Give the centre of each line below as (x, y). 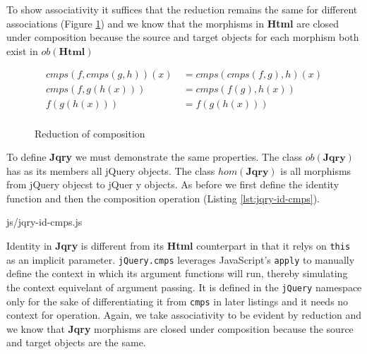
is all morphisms (316, 170)
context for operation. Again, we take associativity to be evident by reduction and (184, 315)
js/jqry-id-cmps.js (44, 222)
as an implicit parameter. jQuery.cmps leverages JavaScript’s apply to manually (181, 259)
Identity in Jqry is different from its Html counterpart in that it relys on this (179, 246)
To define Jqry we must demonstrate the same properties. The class (155, 157)
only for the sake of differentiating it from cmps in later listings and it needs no (178, 301)
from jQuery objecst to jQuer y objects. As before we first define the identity (173, 184)
